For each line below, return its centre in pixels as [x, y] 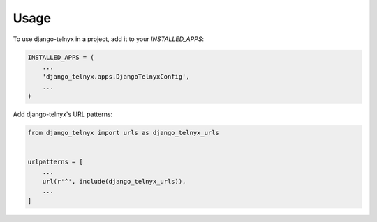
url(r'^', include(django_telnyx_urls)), [114, 182]
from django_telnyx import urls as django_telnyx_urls [123, 133]
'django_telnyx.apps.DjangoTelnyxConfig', [116, 77]
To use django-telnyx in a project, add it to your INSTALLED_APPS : [109, 39]
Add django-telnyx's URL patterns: [63, 114]
